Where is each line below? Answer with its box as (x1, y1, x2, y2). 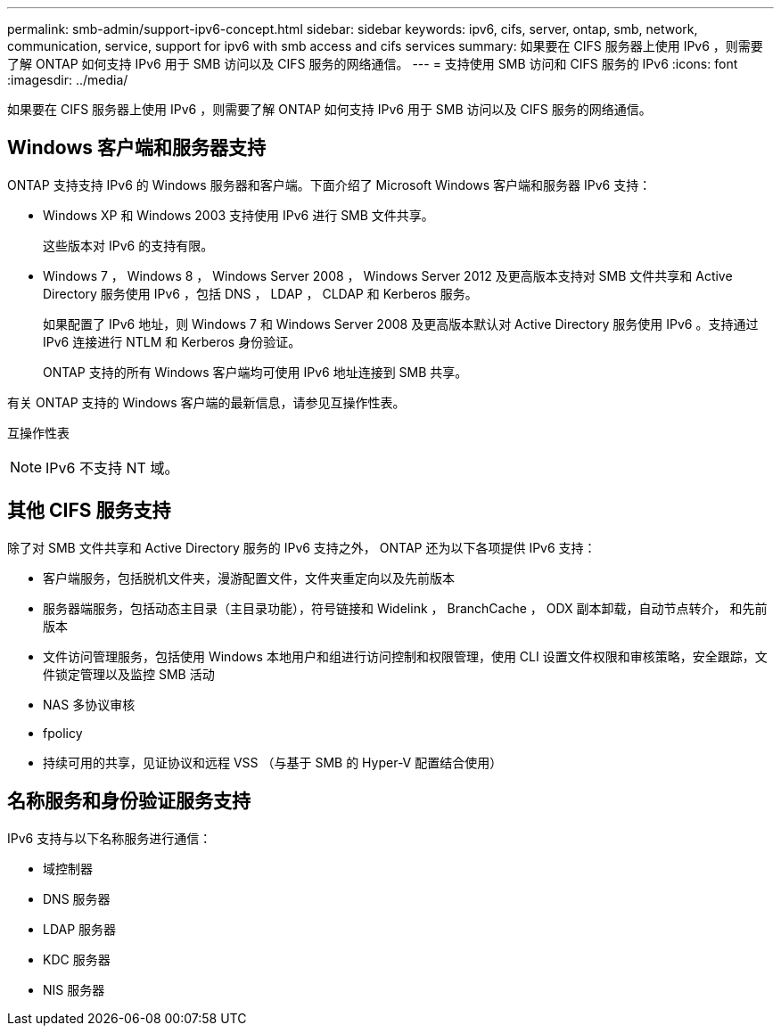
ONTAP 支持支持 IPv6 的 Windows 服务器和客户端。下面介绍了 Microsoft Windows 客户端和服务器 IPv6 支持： (7, 176, 652, 193)
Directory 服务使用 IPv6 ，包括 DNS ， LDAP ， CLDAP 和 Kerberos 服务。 (43, 285, 478, 301)
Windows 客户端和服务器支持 (7, 136, 266, 160)
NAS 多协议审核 (43, 696, 136, 712)
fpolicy (43, 725, 83, 741)
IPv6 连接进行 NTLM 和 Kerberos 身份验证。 (43, 333, 301, 349)
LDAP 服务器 (43, 921, 117, 937)
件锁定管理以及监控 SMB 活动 (43, 666, 215, 682)
